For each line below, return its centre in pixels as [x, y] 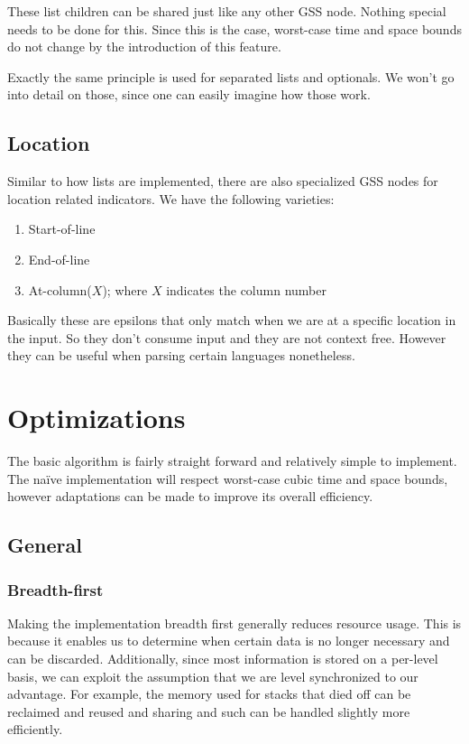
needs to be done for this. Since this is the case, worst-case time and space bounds [234, 28]
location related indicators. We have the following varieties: [171, 198]
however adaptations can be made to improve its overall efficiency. [190, 496]
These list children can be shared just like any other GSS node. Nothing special [227, 11]
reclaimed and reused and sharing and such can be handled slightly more [209, 711]
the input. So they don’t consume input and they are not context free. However [227, 337]
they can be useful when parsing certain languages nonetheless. [181, 355]
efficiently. [35, 729]
